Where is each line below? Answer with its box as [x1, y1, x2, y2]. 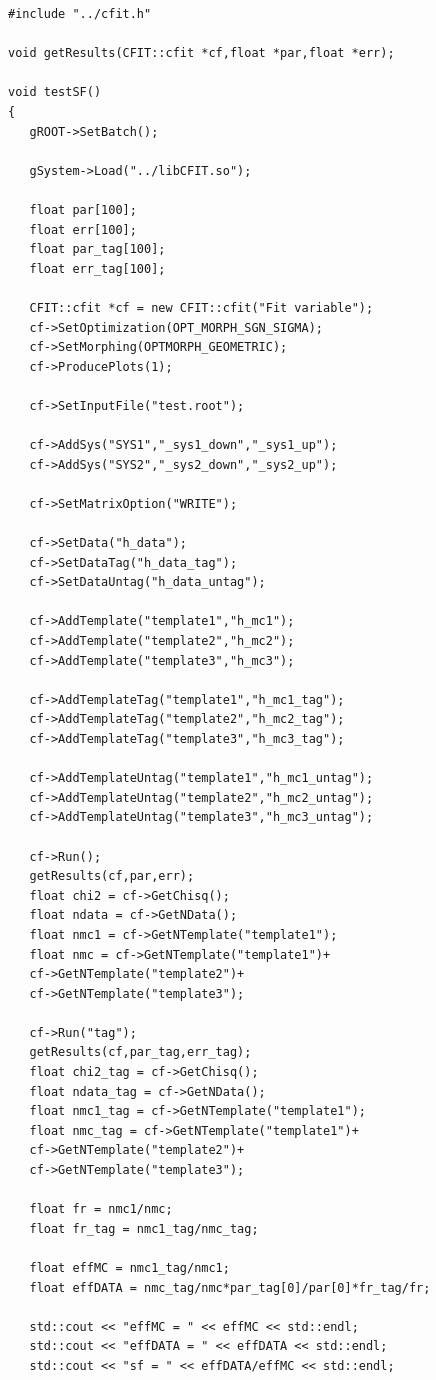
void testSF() [8, 85, 102, 100]
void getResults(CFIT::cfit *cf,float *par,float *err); [8, 46, 395, 61]
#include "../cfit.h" [8, 7, 152, 21]
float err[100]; [29, 222, 137, 237]
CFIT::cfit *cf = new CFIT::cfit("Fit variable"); [29, 300, 374, 315]
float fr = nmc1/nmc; [29, 1202, 173, 1217]
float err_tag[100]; [29, 261, 166, 276]
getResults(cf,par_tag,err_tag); [29, 1045, 252, 1060]
